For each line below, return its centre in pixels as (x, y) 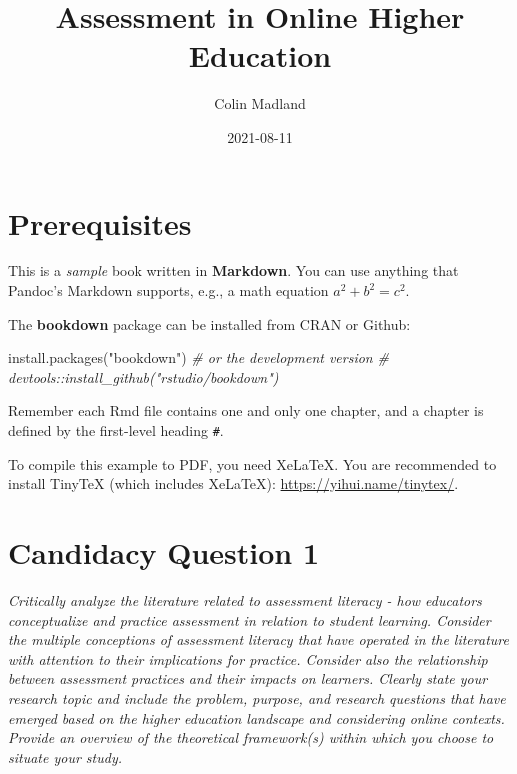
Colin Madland (260, 103)
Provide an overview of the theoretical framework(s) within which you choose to (251, 737)
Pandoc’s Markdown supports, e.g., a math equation (168, 290)
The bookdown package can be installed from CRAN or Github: (209, 323)
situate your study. (65, 756)
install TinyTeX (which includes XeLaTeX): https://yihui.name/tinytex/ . (233, 483)
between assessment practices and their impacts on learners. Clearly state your (248, 678)
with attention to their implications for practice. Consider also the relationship (248, 658)
